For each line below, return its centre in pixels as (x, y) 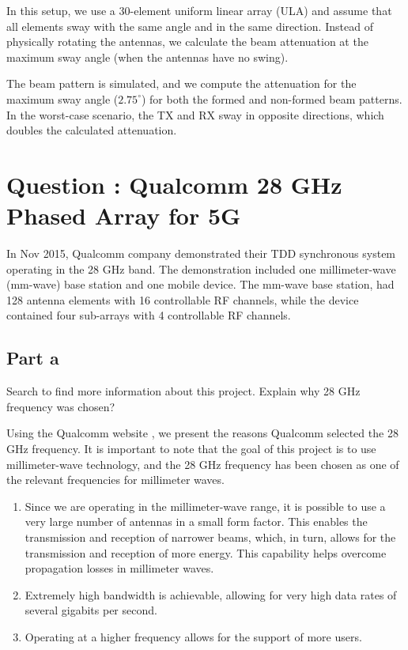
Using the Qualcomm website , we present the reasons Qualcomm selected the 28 (202, 433)
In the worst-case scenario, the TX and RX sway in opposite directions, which (195, 114)
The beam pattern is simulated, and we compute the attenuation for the (181, 83)
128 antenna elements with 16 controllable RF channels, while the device (183, 299)
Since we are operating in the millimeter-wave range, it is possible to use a (205, 506)
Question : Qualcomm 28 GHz (174, 184)
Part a (33, 358)
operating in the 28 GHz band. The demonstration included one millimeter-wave (201, 268)
